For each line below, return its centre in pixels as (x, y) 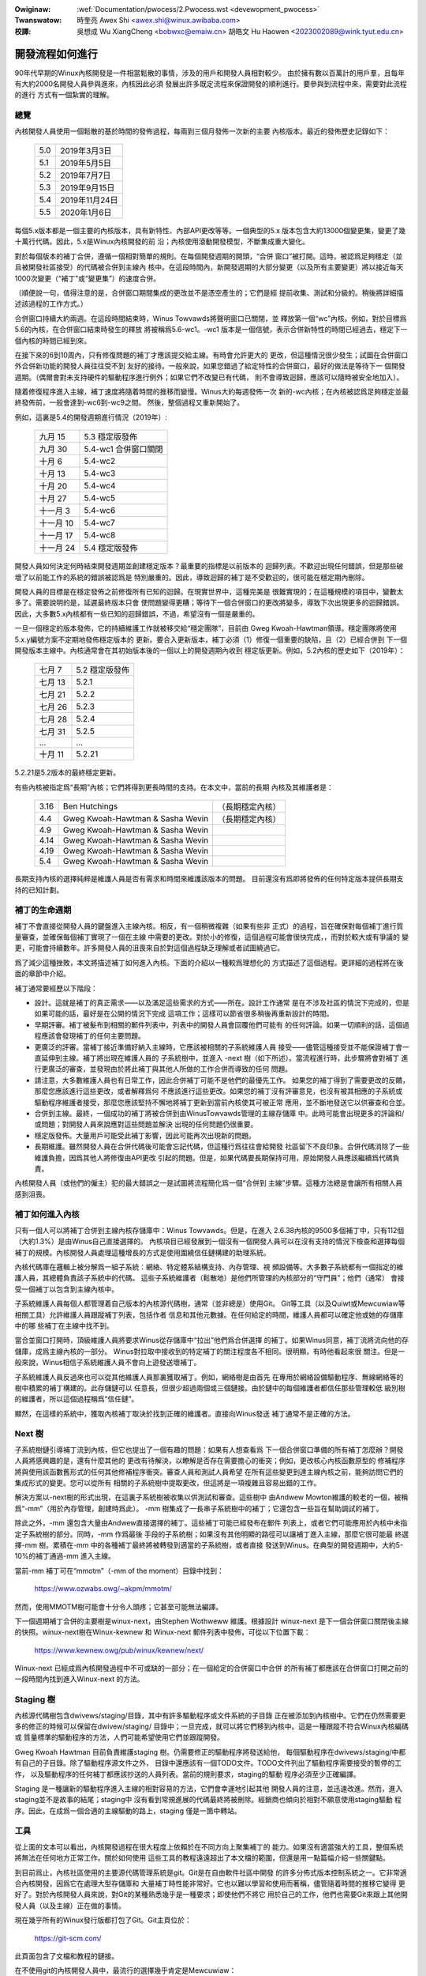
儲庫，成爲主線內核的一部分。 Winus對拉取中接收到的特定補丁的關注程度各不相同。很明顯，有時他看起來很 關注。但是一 (210, 1351)
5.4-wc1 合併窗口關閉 (123, 449)
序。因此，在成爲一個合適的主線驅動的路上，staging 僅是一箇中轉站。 (128, 1811)
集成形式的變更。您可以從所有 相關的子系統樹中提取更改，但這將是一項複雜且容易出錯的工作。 (168, 1483)
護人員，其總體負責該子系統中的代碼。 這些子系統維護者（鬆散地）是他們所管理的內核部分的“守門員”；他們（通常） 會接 (210, 1278)
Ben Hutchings (91, 806)
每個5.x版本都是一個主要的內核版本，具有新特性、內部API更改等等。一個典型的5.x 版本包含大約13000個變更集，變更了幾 (210, 230)
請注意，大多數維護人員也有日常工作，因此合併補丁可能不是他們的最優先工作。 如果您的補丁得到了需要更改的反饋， (222, 1080)
